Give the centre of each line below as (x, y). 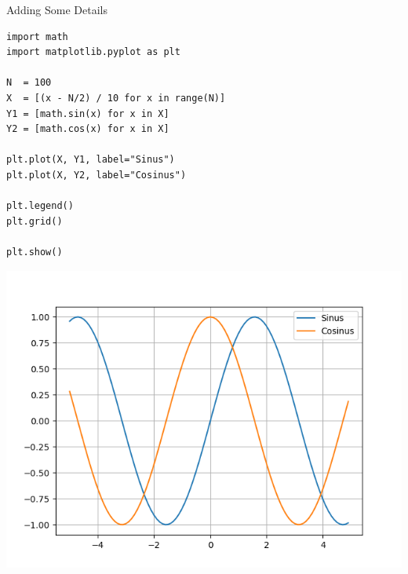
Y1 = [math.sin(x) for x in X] (88, 113)
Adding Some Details (57, 9)
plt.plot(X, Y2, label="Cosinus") (97, 175)
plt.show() (35, 252)
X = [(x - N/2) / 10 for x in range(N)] (116, 98)
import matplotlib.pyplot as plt (93, 52)
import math (37, 37)
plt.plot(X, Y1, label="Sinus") (91, 160)
